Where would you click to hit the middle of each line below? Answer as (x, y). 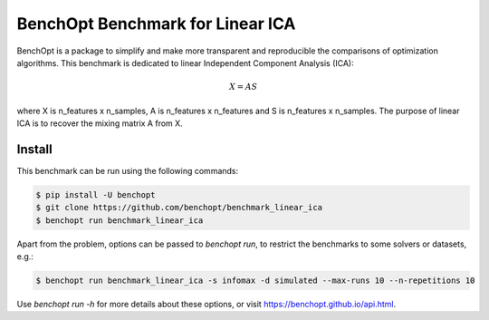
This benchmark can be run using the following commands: (128, 170)
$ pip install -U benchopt (96, 194)
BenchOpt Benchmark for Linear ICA (156, 24)
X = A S (244, 87)
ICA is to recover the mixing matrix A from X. (100, 123)
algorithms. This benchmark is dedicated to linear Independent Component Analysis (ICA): (185, 63)
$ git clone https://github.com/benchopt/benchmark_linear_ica (179, 208)
